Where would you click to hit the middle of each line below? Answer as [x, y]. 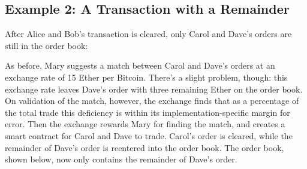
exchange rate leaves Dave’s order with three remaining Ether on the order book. [154, 89]
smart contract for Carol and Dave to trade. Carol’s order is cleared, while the [149, 135]
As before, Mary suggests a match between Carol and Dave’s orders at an [140, 65]
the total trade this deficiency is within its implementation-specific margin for [148, 112]
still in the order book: [46, 45]
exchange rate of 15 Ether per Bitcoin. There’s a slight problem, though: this [146, 77]
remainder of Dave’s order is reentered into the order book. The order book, [145, 147]
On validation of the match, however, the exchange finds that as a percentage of [152, 101]
